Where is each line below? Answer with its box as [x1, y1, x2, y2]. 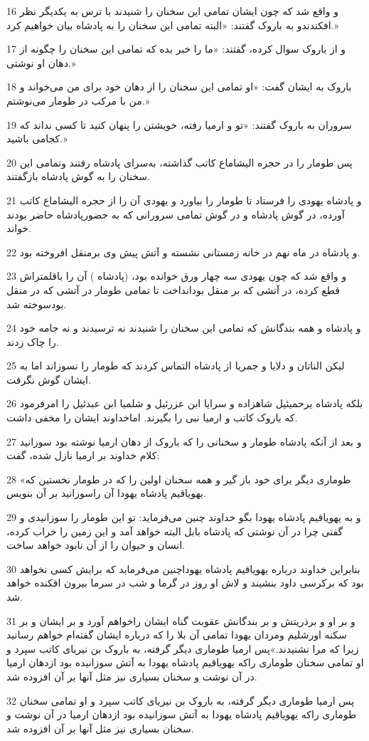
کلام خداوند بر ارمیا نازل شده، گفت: [6, 448, 160, 463]
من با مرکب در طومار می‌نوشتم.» [6, 93, 150, 107]
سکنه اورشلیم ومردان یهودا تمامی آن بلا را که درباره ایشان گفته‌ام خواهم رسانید [6, 627, 347, 642]
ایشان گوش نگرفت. [6, 372, 91, 387]
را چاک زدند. [6, 334, 59, 349]
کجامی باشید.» [6, 131, 68, 146]
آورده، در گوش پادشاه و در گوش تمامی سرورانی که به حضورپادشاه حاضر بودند [6, 206, 345, 221]
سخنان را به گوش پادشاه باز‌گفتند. [6, 169, 150, 184]
